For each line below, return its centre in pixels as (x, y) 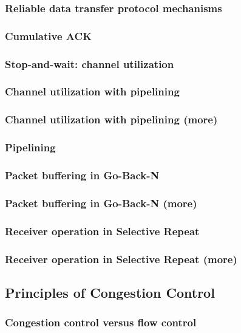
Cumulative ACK (48, 36)
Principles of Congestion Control (110, 292)
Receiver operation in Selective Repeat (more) (121, 259)
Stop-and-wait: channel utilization (90, 64)
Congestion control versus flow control (101, 322)
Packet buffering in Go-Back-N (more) (101, 203)
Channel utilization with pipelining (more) (111, 119)
